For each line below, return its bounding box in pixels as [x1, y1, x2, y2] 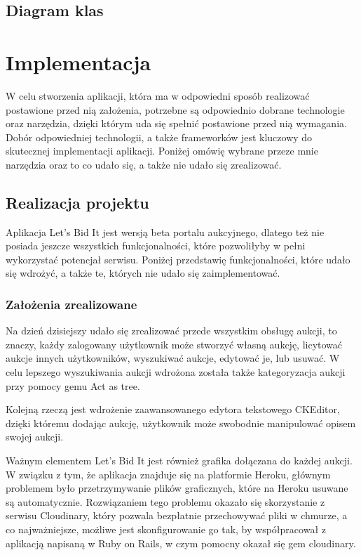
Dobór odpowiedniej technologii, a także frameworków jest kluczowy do [6, 129, 313, 144]
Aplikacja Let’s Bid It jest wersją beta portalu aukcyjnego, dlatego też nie [6, 224, 325, 239]
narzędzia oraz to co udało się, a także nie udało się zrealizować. [6, 157, 282, 171]
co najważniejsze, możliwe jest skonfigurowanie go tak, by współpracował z [6, 521, 326, 536]
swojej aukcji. [6, 429, 64, 444]
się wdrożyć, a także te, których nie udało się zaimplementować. [6, 266, 280, 280]
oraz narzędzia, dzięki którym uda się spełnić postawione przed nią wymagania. [6, 116, 347, 131]
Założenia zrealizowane [6, 295, 137, 313]
